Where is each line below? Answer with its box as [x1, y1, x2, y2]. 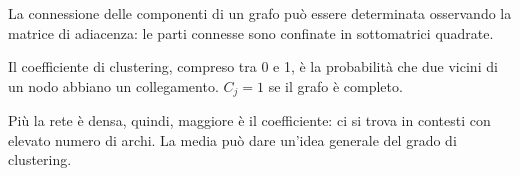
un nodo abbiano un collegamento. [8, 75, 219, 96]
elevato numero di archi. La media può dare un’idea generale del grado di [8, 129, 457, 150]
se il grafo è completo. [268, 75, 403, 96]
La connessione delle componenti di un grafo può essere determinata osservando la [8, 3, 512, 23]
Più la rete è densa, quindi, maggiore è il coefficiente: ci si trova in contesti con [8, 110, 491, 131]
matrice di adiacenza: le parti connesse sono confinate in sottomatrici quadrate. [8, 22, 494, 43]
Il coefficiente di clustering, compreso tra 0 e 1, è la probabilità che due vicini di [8, 56, 498, 77]
